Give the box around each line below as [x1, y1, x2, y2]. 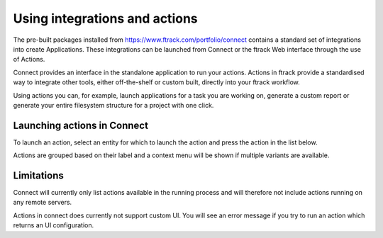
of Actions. [13, 55, 45, 64]
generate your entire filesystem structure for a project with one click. [13, 101, 214, 109]
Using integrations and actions [13, 11, 198, 26]
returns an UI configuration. [13, 221, 94, 229]
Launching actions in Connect [13, 119, 149, 131]
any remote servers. [13, 198, 72, 207]
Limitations [13, 170, 64, 181]
